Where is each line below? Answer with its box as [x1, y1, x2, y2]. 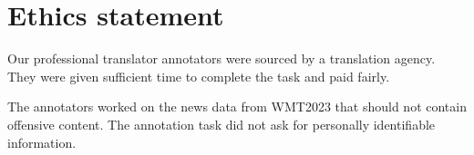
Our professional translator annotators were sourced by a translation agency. [7, 49, 436, 68]
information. [7, 132, 77, 151]
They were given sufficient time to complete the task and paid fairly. [7, 66, 390, 85]
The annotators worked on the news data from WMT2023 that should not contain [7, 97, 467, 116]
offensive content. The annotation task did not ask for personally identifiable [7, 114, 436, 133]
